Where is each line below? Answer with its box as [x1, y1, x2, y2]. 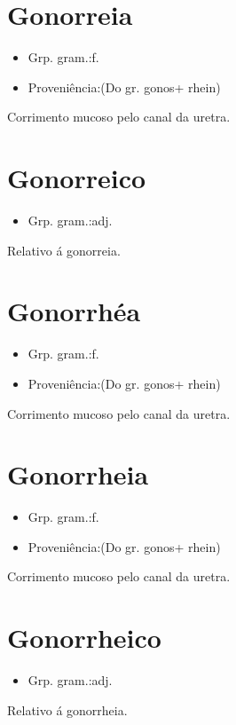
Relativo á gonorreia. [7, 240, 121, 259]
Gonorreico [7, 160, 146, 196]
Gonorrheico [7, 619, 161, 656]
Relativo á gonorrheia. [7, 700, 128, 719]
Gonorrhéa [7, 293, 141, 329]
